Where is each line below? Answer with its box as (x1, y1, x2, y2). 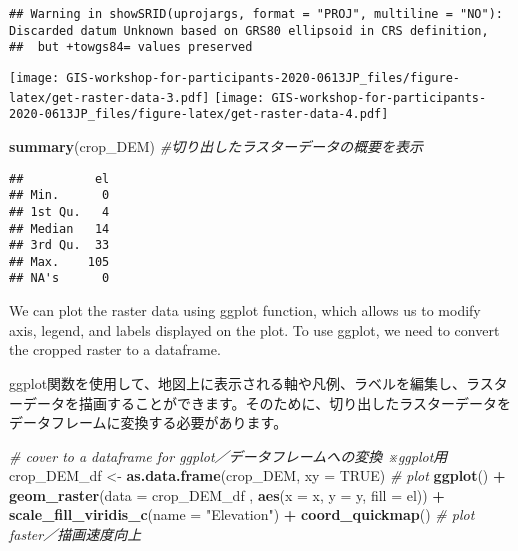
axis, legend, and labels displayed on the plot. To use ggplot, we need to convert (9, 319, 500, 340)
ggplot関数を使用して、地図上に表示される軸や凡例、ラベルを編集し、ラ (9, 372, 480, 393)
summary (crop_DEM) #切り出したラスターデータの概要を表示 (9, 135, 423, 156)
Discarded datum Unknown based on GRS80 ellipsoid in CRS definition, (9, 23, 489, 38)
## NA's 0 (9, 271, 110, 286)
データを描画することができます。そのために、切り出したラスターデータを (22, 392, 511, 413)
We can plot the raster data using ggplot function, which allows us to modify (9, 300, 481, 321)
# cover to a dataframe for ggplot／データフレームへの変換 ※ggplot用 (9, 445, 448, 466)
